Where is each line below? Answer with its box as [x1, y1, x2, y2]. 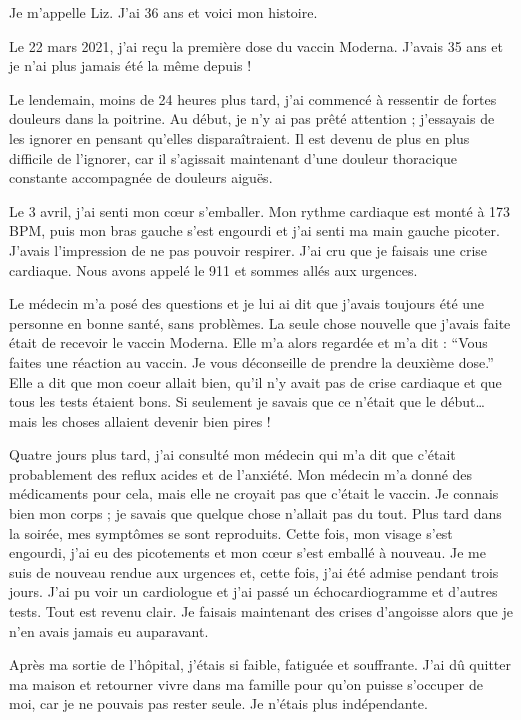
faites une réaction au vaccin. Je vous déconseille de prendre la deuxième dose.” [9, 351, 494, 372]
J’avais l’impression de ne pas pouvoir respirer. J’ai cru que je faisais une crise [9, 239, 488, 260]
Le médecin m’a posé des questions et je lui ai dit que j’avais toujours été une [9, 293, 485, 314]
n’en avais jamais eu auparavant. [9, 620, 209, 641]
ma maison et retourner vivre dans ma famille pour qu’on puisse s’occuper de [9, 673, 483, 694]
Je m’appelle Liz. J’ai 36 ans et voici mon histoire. [9, 2, 318, 22]
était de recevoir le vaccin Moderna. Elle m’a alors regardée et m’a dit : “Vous [9, 332, 488, 353]
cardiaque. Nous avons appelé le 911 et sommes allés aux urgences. [9, 259, 418, 280]
